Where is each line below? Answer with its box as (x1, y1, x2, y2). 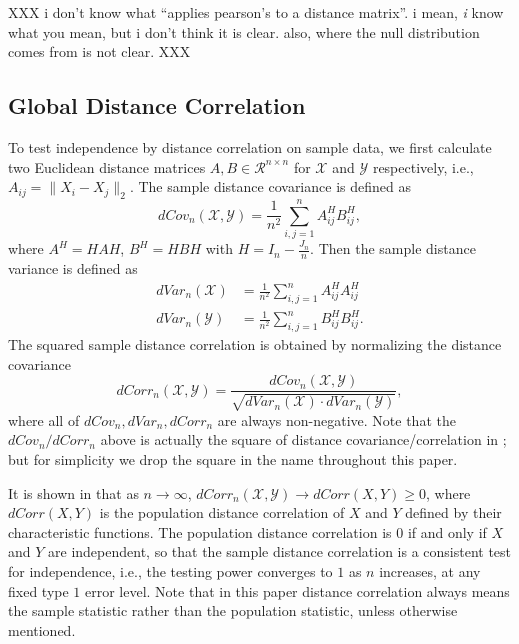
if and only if (407, 521, 487, 542)
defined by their (405, 502, 502, 523)
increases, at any (379, 560, 481, 581)
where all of (8, 409, 80, 430)
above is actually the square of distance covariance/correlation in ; (100, 429, 507, 450)
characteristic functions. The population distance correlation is (8, 521, 392, 542)
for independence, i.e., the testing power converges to (8, 560, 333, 581)
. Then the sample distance (310, 238, 476, 259)
